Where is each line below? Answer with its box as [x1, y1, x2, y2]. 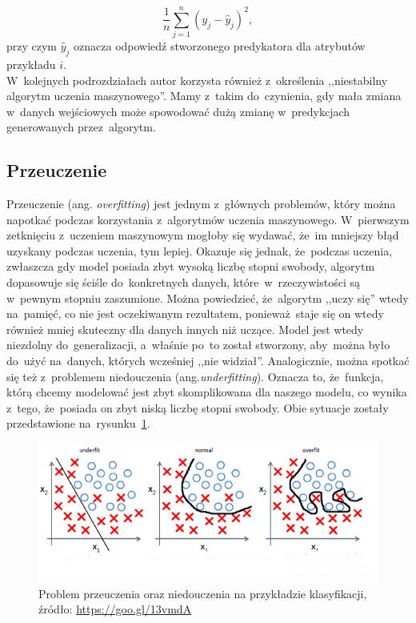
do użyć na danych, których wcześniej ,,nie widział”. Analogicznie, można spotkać [6, 352, 410, 369]
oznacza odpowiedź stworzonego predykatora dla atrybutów [74, 38, 366, 54]
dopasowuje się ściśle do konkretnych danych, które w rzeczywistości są [6, 274, 360, 291]
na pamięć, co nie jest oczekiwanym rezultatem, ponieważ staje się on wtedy [6, 305, 384, 322]
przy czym [6, 38, 58, 54]
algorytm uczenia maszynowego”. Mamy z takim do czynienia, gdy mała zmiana [6, 87, 402, 104]
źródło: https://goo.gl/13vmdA [38, 601, 192, 617]
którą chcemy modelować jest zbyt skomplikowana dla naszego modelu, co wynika [6, 384, 407, 400]
